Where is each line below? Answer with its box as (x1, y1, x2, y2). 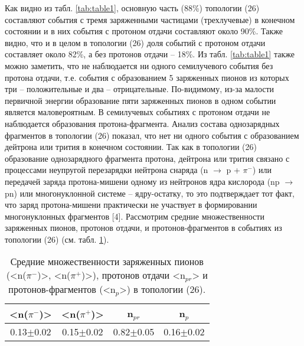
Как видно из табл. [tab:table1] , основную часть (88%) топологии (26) (5, 2, 260, 14)
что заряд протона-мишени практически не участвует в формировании (5, 198, 257, 211)
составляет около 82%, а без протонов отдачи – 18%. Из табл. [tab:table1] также (5, 48, 295, 60)
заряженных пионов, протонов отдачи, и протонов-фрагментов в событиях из (5, 221, 282, 234)
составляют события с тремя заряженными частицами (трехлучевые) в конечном (5, 13, 295, 25)
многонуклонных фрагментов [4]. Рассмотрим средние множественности (5, 210, 264, 222)
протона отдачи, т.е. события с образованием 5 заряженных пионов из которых (5, 71, 289, 83)
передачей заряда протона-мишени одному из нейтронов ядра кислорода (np (5, 175, 280, 187)
